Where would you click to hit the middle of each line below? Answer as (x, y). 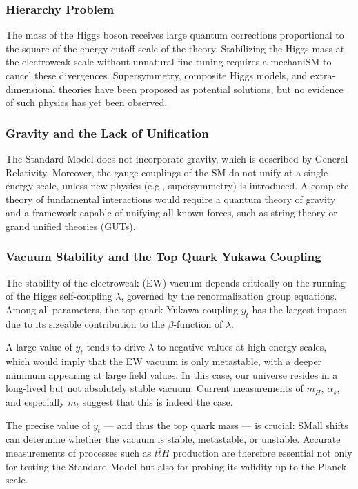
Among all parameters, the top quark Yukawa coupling (122, 309)
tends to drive (116, 347)
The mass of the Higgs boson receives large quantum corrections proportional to (175, 35)
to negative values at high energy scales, (242, 347)
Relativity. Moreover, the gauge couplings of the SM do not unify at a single (167, 172)
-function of (198, 323)
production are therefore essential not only (262, 452)
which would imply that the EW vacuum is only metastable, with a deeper (164, 361)
